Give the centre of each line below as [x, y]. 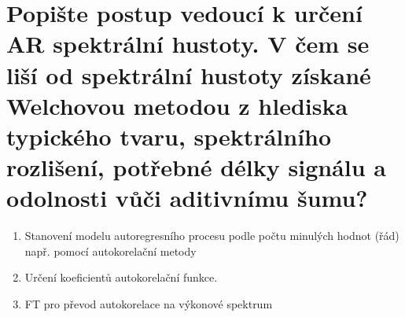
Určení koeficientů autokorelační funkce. [121, 277]
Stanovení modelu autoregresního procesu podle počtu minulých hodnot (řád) [212, 236]
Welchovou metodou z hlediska [177, 105]
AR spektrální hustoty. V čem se [188, 44]
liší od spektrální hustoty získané [189, 74]
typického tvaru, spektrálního [169, 136]
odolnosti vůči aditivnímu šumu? [187, 198]
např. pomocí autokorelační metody [110, 251]
